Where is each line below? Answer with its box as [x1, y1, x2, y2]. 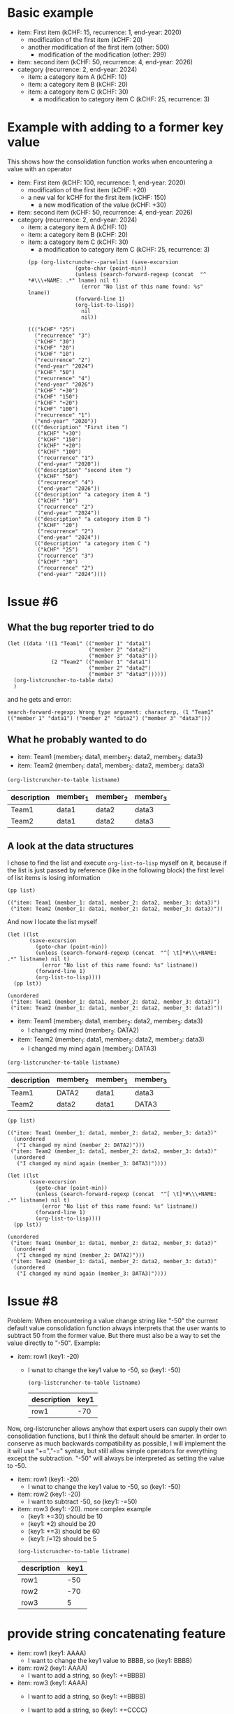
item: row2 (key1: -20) [17, 1490, 81, 1498]
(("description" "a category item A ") [34, 491, 150, 498]
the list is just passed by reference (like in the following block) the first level [7, 866, 224, 874]
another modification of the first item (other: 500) [27, 43, 170, 51]
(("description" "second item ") [34, 466, 131, 473]
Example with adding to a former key [7, 120, 224, 136]
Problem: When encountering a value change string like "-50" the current [7, 1316, 219, 1325]
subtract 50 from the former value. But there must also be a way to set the [7, 1331, 221, 1339]
